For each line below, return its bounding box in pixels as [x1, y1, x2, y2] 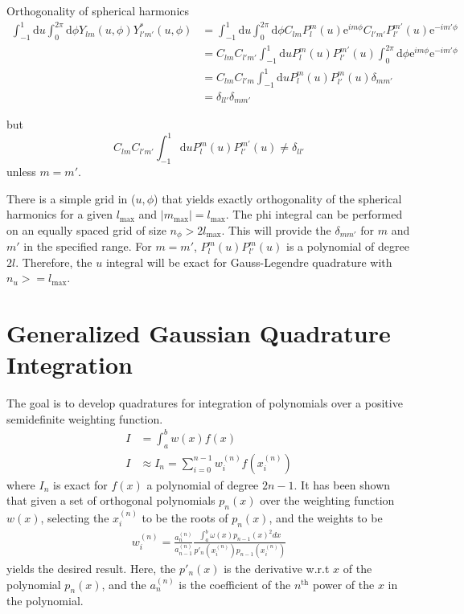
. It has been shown [294, 476, 391, 493]
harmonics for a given [6, 206, 113, 223]
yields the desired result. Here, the [6, 560, 176, 576]
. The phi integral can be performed [225, 206, 403, 223]
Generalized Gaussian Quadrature [6, 317, 391, 350]
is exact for [52, 476, 108, 493]
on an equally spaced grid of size [6, 221, 166, 238]
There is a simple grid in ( [6, 190, 136, 207]
